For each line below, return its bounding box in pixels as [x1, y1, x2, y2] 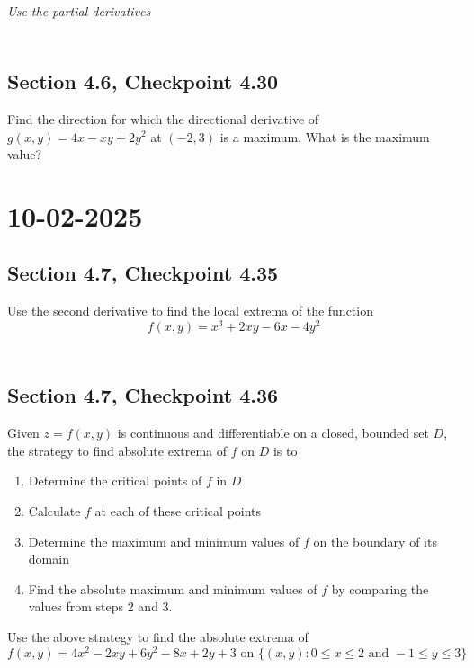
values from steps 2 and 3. [28, 597, 173, 616]
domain [28, 549, 69, 568]
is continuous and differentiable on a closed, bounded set [117, 423, 429, 442]
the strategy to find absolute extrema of [7, 441, 228, 459]
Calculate [28, 502, 81, 521]
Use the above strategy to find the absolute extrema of [7, 628, 309, 646]
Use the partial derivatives [7, 2, 151, 20]
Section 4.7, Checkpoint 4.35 [7, 259, 279, 287]
